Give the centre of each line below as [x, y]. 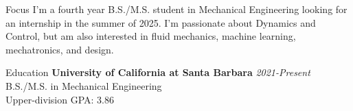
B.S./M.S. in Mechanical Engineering [84, 85]
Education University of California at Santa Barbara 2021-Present [158, 72]
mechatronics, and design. [60, 49]
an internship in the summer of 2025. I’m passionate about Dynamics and [161, 22]
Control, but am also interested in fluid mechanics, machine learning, [151, 36]
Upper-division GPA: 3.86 [60, 99]
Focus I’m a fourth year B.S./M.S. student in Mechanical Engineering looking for [176, 9]
